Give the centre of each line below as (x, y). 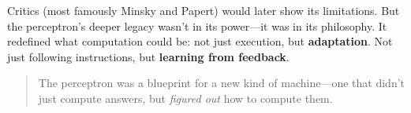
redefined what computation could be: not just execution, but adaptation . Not (200, 41)
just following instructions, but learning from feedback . (148, 56)
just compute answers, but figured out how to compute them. (185, 98)
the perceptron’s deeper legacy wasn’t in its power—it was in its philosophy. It (197, 26)
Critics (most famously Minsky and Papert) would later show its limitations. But (204, 10)
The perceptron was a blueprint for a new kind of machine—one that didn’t (222, 83)
